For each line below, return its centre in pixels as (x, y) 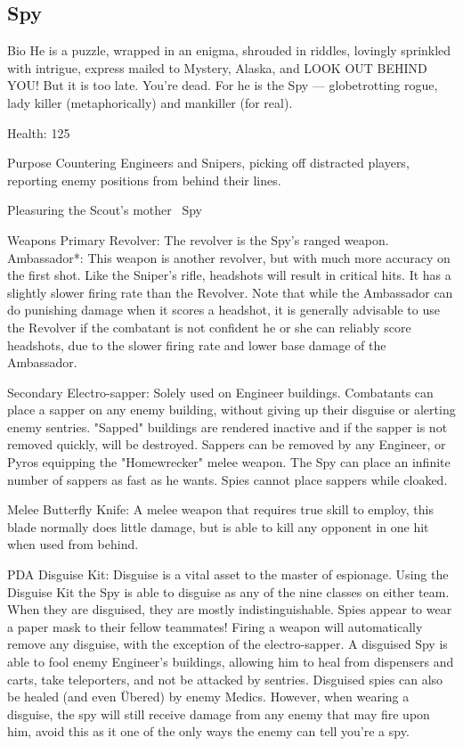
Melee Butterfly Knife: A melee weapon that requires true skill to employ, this (220, 509)
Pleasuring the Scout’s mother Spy (105, 210)
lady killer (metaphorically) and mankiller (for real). (150, 102)
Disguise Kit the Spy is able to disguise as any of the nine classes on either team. (228, 591)
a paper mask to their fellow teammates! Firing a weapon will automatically (215, 626)
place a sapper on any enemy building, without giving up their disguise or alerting (231, 410)
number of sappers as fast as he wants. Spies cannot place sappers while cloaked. (227, 479)
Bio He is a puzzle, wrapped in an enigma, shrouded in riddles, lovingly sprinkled (229, 50)
